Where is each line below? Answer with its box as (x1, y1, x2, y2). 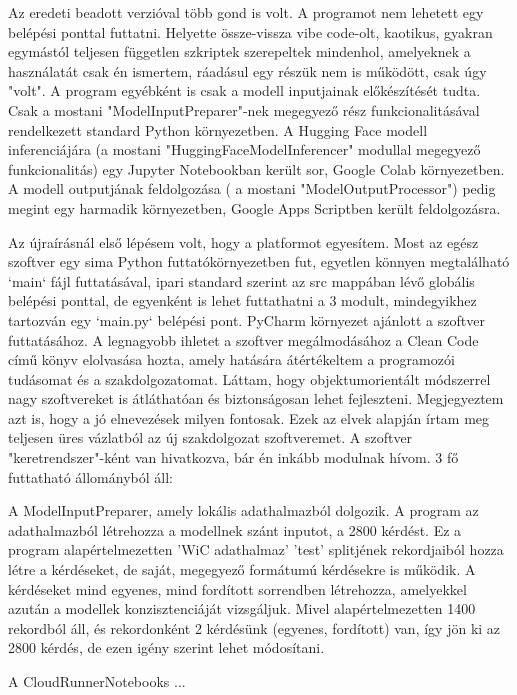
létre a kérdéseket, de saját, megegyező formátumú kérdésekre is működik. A (8, 559, 476, 580)
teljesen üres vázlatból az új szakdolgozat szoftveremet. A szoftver (8, 427, 413, 448)
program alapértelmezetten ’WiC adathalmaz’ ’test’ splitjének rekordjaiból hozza (8, 539, 504, 560)
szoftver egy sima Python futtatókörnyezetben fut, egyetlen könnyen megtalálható (8, 251, 510, 272)
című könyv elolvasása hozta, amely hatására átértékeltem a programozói (8, 349, 455, 370)
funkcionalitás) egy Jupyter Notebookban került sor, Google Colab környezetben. (8, 158, 505, 179)
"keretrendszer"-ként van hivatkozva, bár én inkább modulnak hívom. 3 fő (8, 447, 459, 468)
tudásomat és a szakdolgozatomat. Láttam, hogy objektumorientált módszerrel (8, 368, 491, 389)
